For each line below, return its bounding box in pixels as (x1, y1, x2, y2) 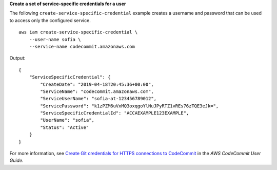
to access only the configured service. (9, 17, 91, 23)
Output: (9, 55, 26, 61)
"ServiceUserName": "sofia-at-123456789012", (40, 96, 156, 102)
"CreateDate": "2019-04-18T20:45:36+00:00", (40, 81, 154, 87)
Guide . (9, 157, 24, 164)
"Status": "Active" (40, 124, 89, 130)
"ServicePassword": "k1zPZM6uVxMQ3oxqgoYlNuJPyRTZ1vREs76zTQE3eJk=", (40, 103, 219, 109)
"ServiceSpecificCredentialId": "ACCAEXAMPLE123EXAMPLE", (40, 110, 189, 116)
